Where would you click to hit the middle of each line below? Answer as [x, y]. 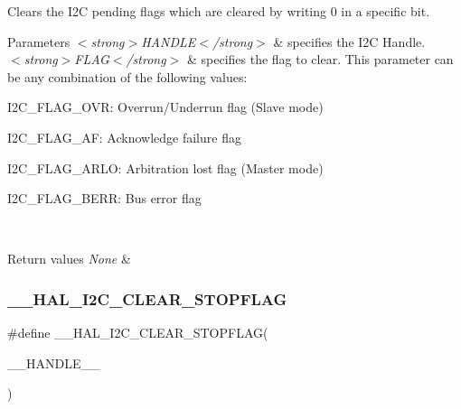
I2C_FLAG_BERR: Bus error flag [104, 198]
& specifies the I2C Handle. [349, 41]
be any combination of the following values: [127, 76]
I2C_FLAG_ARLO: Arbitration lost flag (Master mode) [165, 167]
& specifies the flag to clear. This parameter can [320, 59]
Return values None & [69, 259]
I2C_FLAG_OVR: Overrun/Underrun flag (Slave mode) [165, 107]
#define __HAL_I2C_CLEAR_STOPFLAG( [138, 333]
